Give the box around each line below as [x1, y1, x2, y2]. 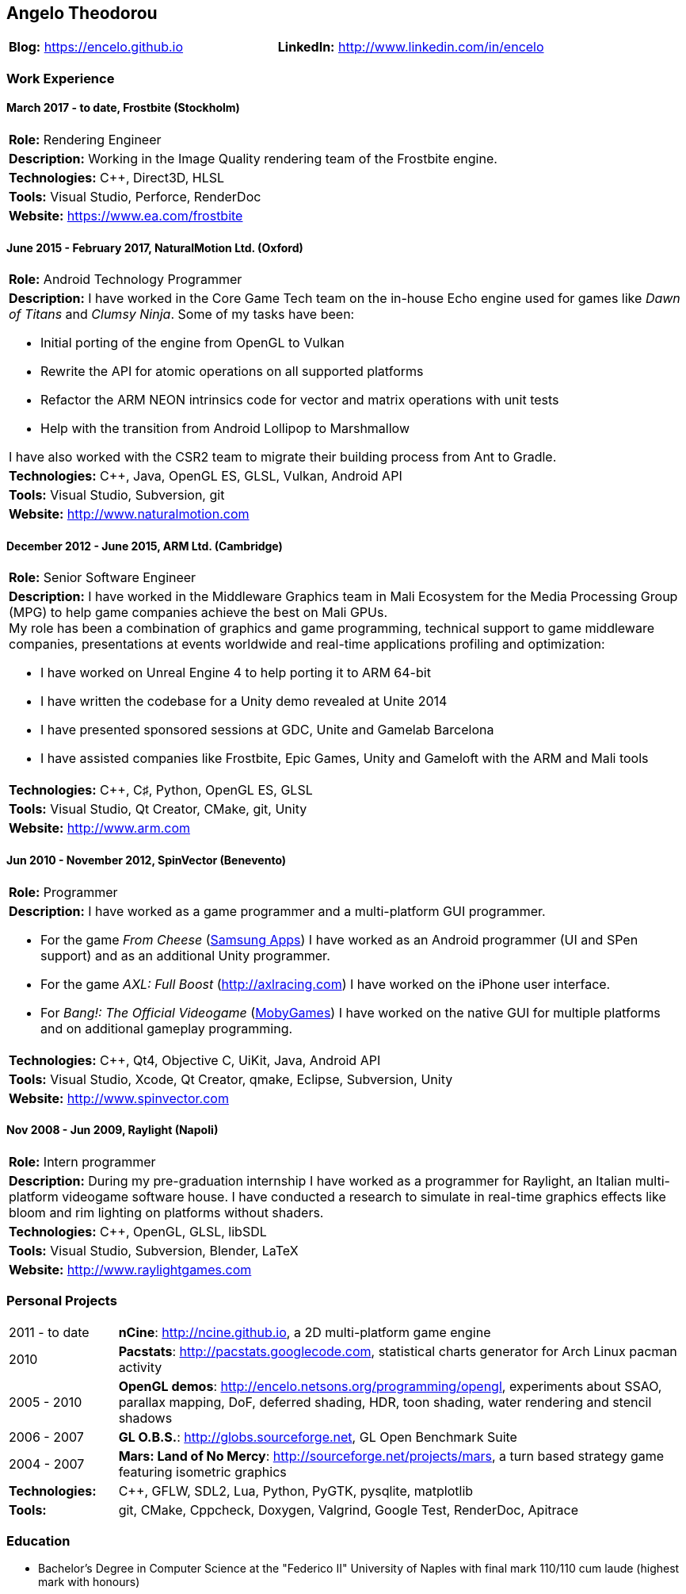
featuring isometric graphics [118, 1463, 287, 1480]
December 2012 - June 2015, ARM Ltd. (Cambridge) [6, 538, 283, 553]
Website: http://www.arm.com [9, 820, 191, 837]
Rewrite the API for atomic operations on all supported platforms [40, 363, 424, 380]
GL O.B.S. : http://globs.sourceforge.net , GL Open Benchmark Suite [118, 1428, 517, 1445]
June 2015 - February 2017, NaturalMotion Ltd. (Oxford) [6, 240, 303, 255]
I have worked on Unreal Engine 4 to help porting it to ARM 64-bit [40, 665, 431, 681]
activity [118, 1358, 162, 1375]
